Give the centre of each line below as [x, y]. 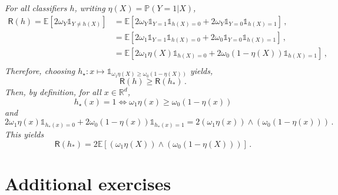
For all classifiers [36, 8]
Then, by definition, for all [53, 92]
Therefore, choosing [40, 70]
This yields [24, 134]
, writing [90, 8]
